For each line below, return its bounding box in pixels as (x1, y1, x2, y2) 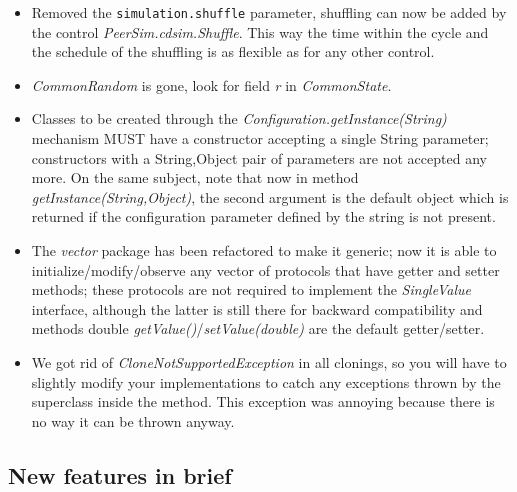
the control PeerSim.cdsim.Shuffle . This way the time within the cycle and (31, 21, 489, 42)
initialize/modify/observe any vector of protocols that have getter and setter (31, 259, 500, 280)
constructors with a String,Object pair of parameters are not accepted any (31, 147, 487, 168)
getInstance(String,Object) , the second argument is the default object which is (31, 186, 509, 207)
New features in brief (8, 459, 232, 490)
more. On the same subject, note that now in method (31, 167, 359, 188)
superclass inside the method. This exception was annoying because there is (31, 391, 495, 412)
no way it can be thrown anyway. (31, 410, 235, 431)
